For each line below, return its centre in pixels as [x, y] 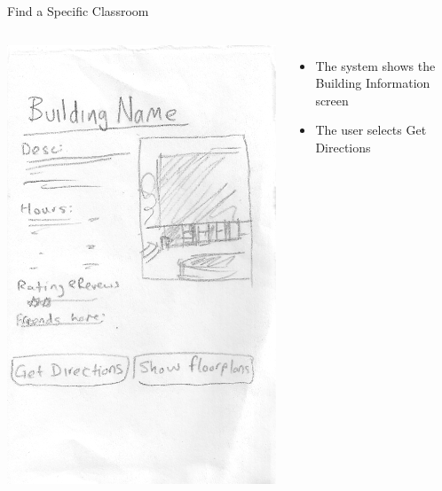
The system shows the [375, 65]
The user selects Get [371, 130]
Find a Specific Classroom [78, 11]
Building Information [373, 83]
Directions [343, 147]
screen [332, 100]
